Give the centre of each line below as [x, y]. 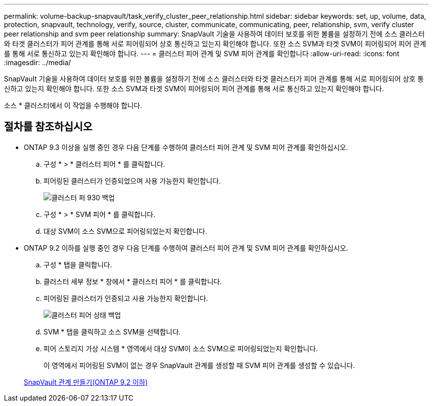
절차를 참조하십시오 [48, 127]
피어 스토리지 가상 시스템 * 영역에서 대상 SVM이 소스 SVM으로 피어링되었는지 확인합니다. [181, 348]
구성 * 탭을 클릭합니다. [78, 264]
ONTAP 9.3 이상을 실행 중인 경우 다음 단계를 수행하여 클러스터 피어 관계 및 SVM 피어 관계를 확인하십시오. [186, 147]
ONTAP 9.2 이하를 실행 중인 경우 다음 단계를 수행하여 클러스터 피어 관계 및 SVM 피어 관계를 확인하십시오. [186, 248]
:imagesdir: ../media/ [38, 62]
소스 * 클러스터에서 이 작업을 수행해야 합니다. [73, 105]
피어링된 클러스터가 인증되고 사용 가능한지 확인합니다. [126, 298]
